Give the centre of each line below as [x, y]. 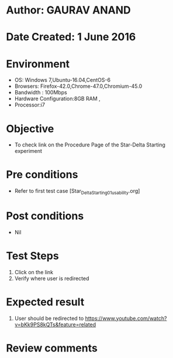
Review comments [52, 348]
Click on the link [34, 272]
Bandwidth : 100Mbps [41, 93]
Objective [30, 129]
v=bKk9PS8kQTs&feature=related [55, 324]
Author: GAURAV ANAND [68, 10]
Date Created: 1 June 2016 [71, 37]
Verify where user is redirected [52, 278]
